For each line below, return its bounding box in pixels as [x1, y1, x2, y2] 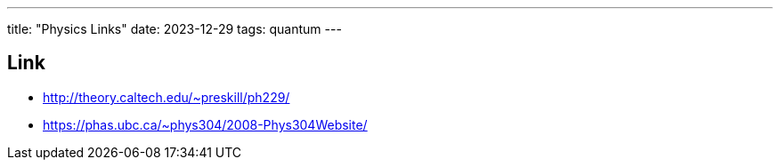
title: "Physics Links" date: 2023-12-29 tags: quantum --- [7, 21, 342, 36]
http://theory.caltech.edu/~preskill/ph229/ [43, 89, 290, 105]
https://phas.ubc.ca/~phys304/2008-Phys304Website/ [43, 116, 368, 132]
